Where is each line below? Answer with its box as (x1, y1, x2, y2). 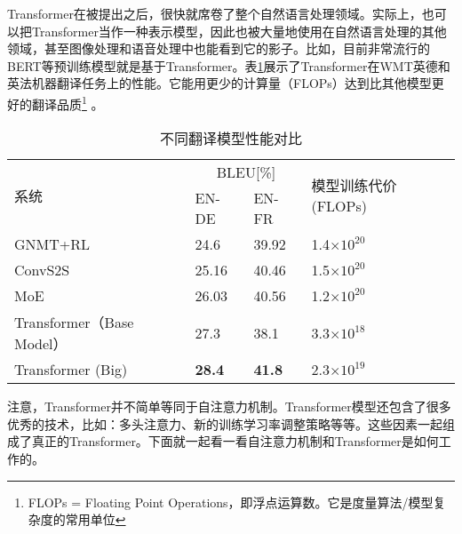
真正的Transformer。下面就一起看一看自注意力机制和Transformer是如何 (31, 432, 439, 450)
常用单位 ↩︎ (65, 510, 126, 529)
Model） (14, 333, 68, 355)
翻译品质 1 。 (31, 92, 104, 113)
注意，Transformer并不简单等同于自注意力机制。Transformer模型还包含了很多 (7, 397, 451, 416)
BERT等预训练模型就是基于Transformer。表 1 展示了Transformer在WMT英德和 (7, 56, 450, 75)
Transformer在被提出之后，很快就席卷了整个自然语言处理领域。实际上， (7, 4, 422, 22)
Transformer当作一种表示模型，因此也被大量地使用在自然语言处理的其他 (31, 21, 447, 40)
